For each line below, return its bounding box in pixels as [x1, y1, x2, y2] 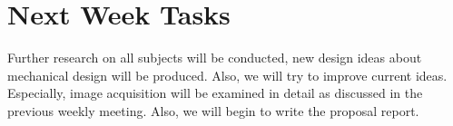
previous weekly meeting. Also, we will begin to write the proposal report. [7, 101, 419, 120]
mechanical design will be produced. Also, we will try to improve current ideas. [7, 65, 448, 84]
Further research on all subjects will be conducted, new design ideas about [7, 48, 422, 67]
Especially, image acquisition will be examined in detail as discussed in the [7, 83, 423, 102]
